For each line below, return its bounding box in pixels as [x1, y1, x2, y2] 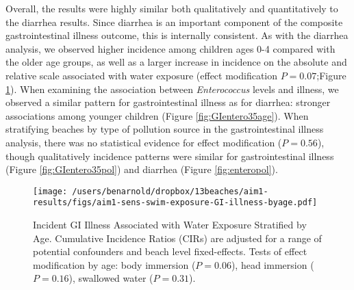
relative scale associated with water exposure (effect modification [5, 68, 278, 82]
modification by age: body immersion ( [33, 257, 196, 272]
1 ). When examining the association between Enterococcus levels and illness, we [5, 81, 339, 96]
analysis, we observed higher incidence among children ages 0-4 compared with [5, 41, 336, 55]
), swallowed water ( [68, 271, 153, 285]
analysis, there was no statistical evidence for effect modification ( [5, 135, 282, 149]
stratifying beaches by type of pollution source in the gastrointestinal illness [5, 122, 324, 136]
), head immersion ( [231, 257, 314, 272]
